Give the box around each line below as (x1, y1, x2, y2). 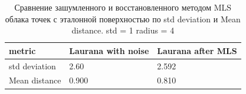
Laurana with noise (69, 44, 149, 56)
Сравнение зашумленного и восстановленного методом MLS (14, 1, 232, 13)
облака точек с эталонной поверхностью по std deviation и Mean (5, 12, 241, 25)
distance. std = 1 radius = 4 (71, 24, 175, 36)
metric (9, 44, 36, 56)
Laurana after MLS (157, 44, 237, 56)
